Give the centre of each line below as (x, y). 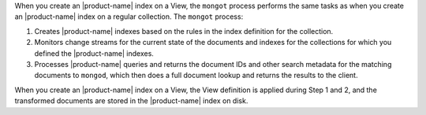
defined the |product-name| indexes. (94, 53)
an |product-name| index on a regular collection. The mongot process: (129, 17)
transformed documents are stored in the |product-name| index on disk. (131, 101)
